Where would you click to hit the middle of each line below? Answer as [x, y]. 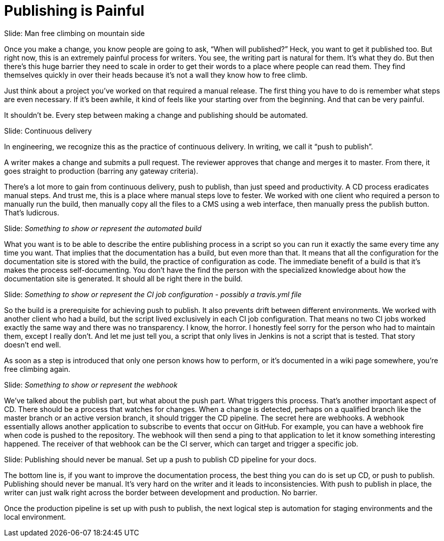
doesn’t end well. [33, 344]
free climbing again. [37, 369]
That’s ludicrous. [32, 212]
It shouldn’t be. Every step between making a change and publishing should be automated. [156, 115]
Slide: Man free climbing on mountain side [74, 33]
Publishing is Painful [74, 11]
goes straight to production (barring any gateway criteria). [101, 171]
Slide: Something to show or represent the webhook [91, 385]
